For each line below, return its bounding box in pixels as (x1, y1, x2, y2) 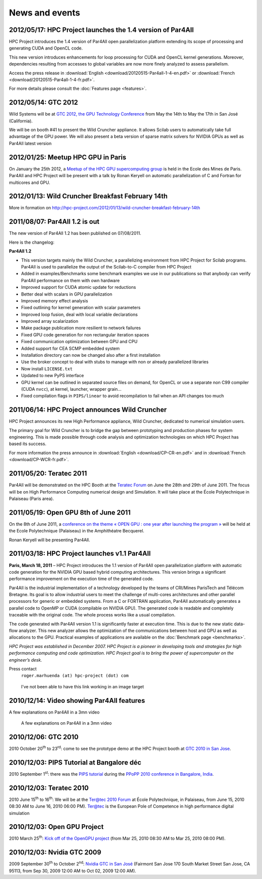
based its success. (9, 441, 47, 447)
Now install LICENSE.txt (21, 365, 73, 371)
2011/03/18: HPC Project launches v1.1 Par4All (9, 549, 151, 558)
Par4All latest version (9, 140, 52, 146)
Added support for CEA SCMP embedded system (21, 345, 120, 351)
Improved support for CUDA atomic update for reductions (21, 284, 136, 290)
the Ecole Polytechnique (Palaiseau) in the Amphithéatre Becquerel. (9, 528, 145, 534)
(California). (9, 118, 33, 124)
